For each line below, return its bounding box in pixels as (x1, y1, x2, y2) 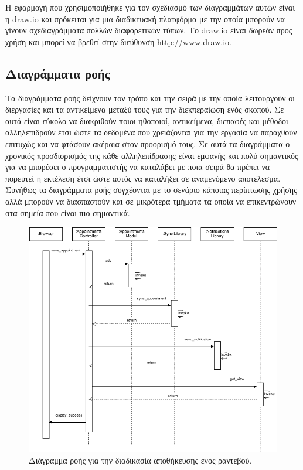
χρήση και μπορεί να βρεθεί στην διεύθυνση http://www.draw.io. (5, 35, 231, 47)
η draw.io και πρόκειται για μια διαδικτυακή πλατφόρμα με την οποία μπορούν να (5, 12, 285, 25)
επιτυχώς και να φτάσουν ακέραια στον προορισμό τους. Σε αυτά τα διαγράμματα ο (5, 137, 290, 149)
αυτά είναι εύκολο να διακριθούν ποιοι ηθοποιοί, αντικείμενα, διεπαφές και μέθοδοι (5, 114, 288, 127)
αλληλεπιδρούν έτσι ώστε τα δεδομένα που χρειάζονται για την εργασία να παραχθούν (5, 126, 297, 138)
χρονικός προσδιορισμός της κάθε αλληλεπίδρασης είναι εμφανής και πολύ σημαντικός (5, 149, 298, 161)
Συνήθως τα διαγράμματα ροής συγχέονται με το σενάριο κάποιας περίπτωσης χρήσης (5, 183, 297, 196)
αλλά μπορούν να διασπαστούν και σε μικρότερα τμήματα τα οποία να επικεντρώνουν (5, 195, 297, 207)
